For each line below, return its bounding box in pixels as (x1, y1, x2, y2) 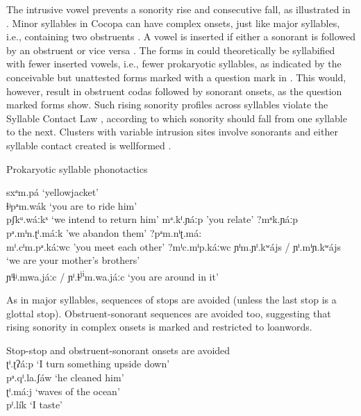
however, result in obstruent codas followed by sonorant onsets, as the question (6, 83, 342, 98)
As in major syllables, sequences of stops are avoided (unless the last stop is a (6, 292, 337, 306)
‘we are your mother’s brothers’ (6, 253, 140, 267)
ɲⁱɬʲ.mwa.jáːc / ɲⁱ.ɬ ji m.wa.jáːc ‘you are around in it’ (6, 267, 219, 283)
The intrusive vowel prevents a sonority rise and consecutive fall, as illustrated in (6, 2, 351, 16)
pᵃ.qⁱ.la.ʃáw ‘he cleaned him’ (6, 369, 124, 384)
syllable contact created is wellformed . (6, 138, 171, 152)
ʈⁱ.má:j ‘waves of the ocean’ (6, 383, 120, 398)
